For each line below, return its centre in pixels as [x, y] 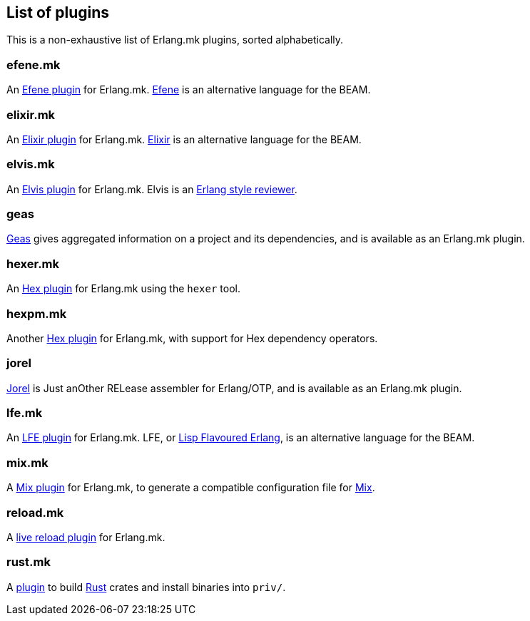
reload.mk [35, 512]
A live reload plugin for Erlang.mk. [86, 537]
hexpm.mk [37, 313]
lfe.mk [25, 413]
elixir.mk [31, 114]
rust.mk [29, 562]
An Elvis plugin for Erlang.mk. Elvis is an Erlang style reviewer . [152, 189]
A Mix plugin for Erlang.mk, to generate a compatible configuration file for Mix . [191, 488]
